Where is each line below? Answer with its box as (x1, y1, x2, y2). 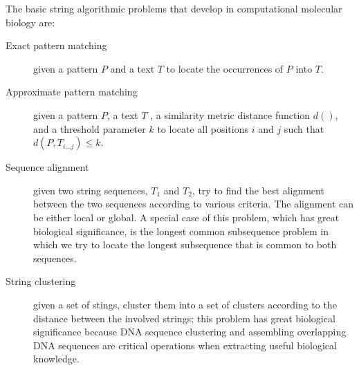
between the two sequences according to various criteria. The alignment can (33, 196, 354, 211)
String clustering (6, 274, 76, 288)
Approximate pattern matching (6, 84, 138, 99)
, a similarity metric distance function (150, 107, 311, 122)
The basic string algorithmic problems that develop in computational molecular (6, 1, 342, 15)
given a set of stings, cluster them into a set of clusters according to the (33, 297, 337, 311)
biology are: (6, 15, 55, 29)
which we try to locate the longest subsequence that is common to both (33, 237, 337, 252)
